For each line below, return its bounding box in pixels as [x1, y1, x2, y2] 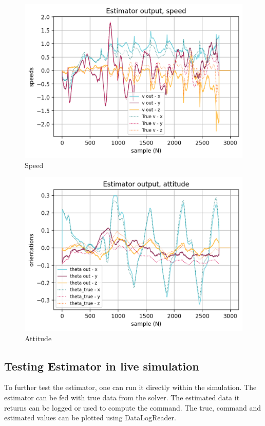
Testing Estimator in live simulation [4, 358, 199, 374]
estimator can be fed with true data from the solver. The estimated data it [4, 392, 240, 403]
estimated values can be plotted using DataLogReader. [4, 412, 176, 423]
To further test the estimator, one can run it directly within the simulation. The [4, 382, 257, 393]
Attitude [25, 332, 52, 343]
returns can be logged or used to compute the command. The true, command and [4, 402, 261, 413]
